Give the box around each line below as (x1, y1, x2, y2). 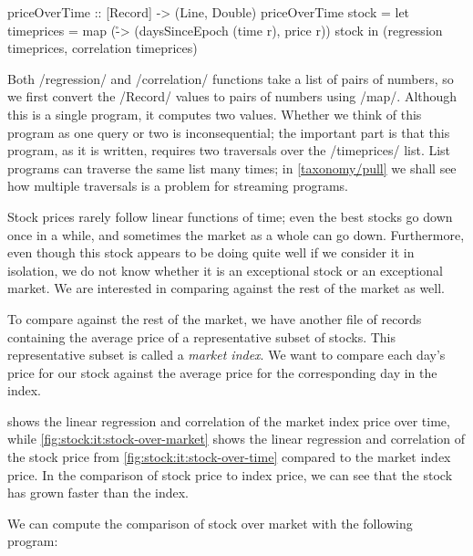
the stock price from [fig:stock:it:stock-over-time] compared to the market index (7, 447, 451, 467)
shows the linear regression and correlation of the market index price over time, (7, 411, 450, 430)
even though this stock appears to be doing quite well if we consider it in (7, 243, 415, 262)
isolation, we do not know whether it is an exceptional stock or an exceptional (7, 260, 443, 279)
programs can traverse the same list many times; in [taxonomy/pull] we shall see (7, 158, 457, 177)
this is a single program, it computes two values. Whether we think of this (7, 104, 422, 123)
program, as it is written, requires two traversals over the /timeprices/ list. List (7, 141, 451, 160)
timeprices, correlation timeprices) (7, 38, 198, 58)
